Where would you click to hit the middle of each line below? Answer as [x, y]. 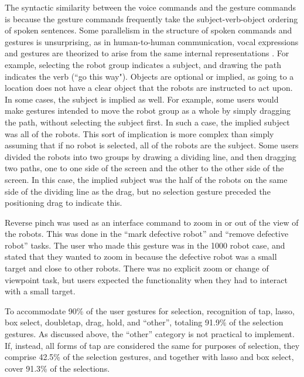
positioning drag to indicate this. [64, 203]
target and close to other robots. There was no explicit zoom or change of [137, 268]
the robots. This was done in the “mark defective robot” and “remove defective [147, 234]
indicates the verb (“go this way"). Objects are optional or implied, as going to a [149, 76]
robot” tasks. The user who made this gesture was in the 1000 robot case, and [145, 245]
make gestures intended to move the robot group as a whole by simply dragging [148, 111]
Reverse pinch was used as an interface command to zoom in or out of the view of [152, 222]
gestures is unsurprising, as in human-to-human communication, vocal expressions [152, 41]
